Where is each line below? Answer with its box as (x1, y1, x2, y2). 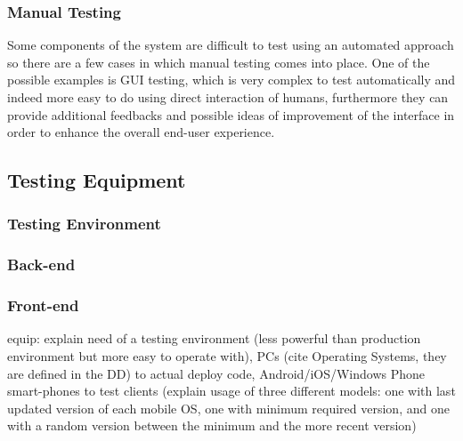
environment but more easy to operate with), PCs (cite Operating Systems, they (7, 347, 447, 365)
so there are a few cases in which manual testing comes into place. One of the (7, 52, 430, 71)
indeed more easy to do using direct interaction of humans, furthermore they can (7, 88, 449, 106)
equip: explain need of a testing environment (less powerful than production (7, 329, 421, 348)
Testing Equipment (7, 166, 186, 194)
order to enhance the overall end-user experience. (7, 123, 275, 141)
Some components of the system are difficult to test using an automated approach (7, 36, 454, 54)
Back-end (7, 253, 76, 276)
